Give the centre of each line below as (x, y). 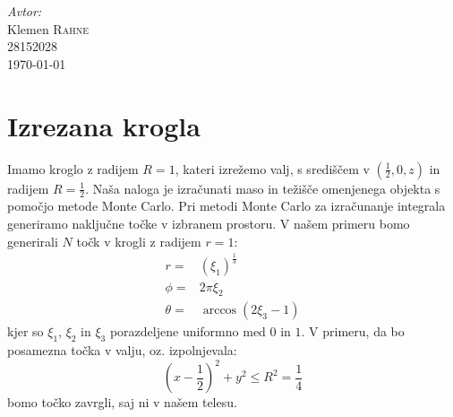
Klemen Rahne (48, 28)
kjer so (26, 331)
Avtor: (25, 11)
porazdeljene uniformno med (188, 331)
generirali (33, 241)
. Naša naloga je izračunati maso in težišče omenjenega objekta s (263, 188)
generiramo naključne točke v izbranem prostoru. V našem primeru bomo (209, 223)
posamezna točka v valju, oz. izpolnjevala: (122, 350)
